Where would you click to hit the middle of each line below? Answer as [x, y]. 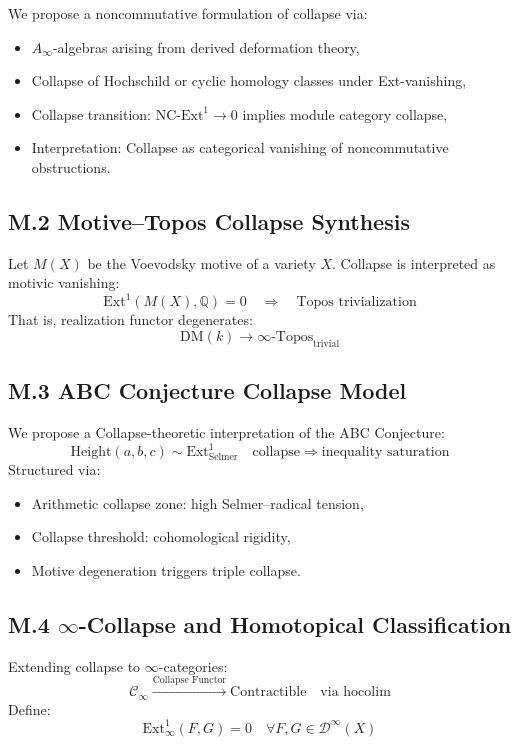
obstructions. [71, 166]
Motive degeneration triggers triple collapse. [166, 569]
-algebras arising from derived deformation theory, [206, 46]
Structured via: [54, 469]
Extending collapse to [74, 665]
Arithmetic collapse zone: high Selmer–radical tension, [197, 502]
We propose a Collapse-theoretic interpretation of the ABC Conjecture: [226, 432]
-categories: [193, 665]
